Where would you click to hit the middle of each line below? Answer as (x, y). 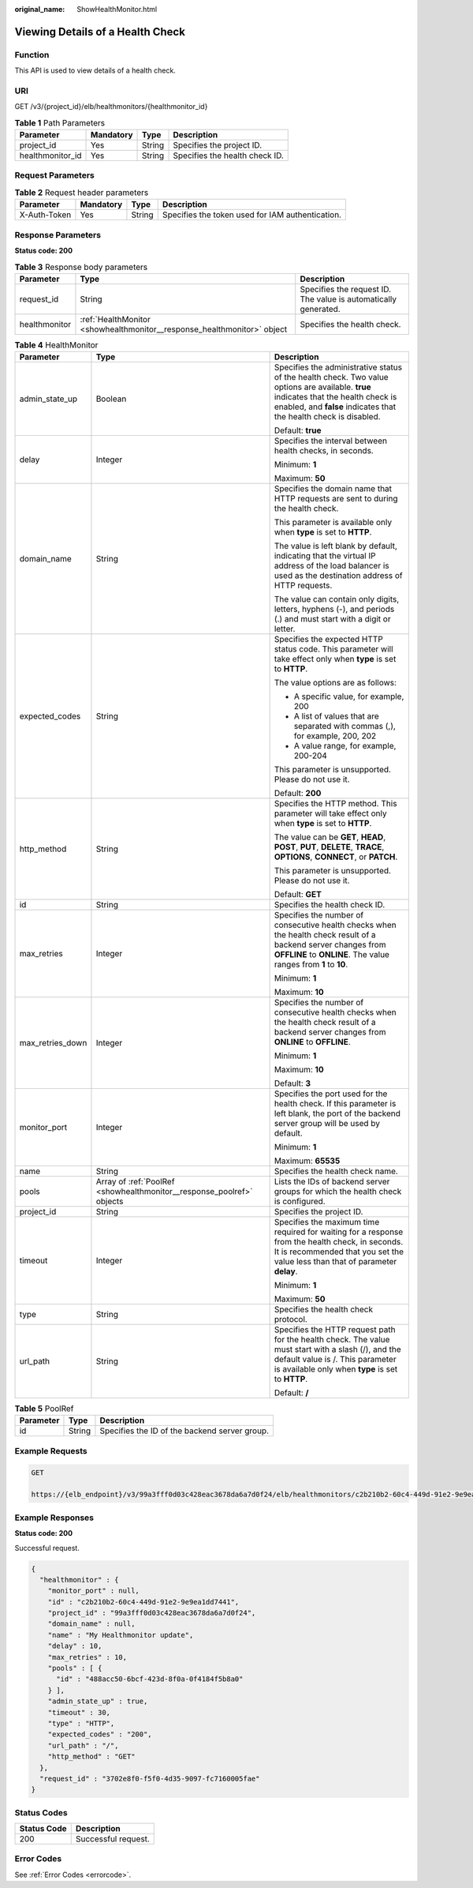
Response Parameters (58, 235)
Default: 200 (298, 794)
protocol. (291, 1319)
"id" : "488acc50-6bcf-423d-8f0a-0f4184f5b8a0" (150, 1679)
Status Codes (41, 1812)
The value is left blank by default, (336, 546)
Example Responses (54, 1518)
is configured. (300, 1202)
